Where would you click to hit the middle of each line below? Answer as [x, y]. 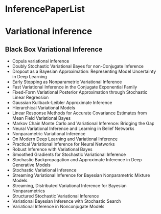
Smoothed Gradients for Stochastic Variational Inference [69, 154]
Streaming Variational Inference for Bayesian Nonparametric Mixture [81, 175]
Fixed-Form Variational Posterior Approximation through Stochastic [80, 92]
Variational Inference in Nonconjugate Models [58, 207]
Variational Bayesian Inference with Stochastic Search [67, 201]
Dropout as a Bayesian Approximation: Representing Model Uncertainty [84, 71]
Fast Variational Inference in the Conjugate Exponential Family [75, 87]
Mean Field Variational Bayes [41, 118]
